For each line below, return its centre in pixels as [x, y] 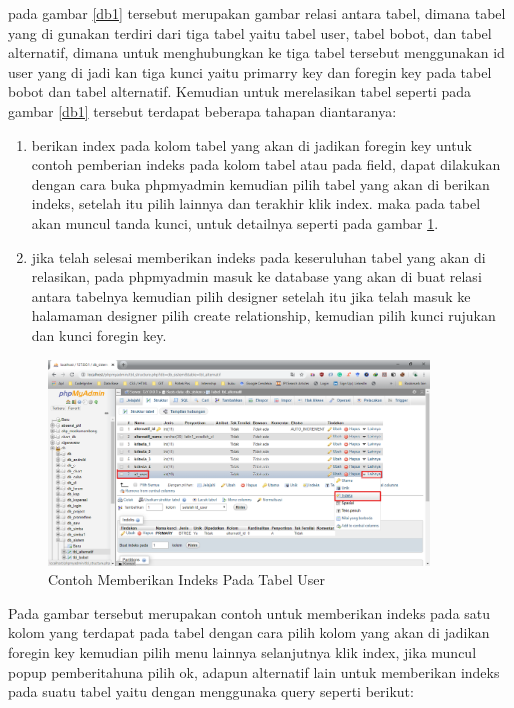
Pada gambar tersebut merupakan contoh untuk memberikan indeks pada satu [249, 612]
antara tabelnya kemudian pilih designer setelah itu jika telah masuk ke [251, 295]
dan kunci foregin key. [99, 334]
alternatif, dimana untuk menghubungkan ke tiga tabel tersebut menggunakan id [256, 52]
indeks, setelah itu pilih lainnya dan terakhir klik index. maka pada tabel [256, 203]
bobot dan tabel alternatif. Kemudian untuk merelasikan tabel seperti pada [240, 91]
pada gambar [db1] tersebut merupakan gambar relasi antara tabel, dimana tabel [257, 13]
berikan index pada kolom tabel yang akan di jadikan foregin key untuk [251, 144]
